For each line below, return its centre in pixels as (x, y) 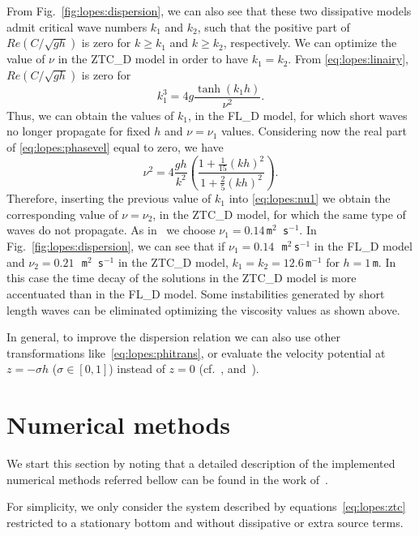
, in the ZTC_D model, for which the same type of (279, 214)
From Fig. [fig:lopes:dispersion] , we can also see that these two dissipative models (209, 11)
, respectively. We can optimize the (310, 43)
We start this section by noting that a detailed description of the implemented (201, 463)
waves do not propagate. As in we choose (111, 230)
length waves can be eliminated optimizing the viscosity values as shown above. (203, 309)
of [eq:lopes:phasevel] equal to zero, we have (115, 147)
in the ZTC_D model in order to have (153, 59)
